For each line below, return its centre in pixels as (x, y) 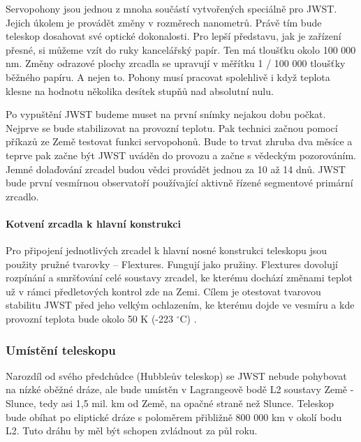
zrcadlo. (22, 196)
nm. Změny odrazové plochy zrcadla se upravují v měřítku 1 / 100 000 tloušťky (176, 63)
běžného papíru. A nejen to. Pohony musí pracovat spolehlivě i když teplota (168, 76)
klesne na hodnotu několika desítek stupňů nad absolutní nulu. (140, 90)
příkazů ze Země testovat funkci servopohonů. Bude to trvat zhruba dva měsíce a (179, 141)
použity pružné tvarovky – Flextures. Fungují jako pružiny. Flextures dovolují (172, 264)
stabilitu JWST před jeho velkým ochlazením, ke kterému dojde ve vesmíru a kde (180, 305)
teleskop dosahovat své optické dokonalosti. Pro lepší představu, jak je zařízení (174, 36)
